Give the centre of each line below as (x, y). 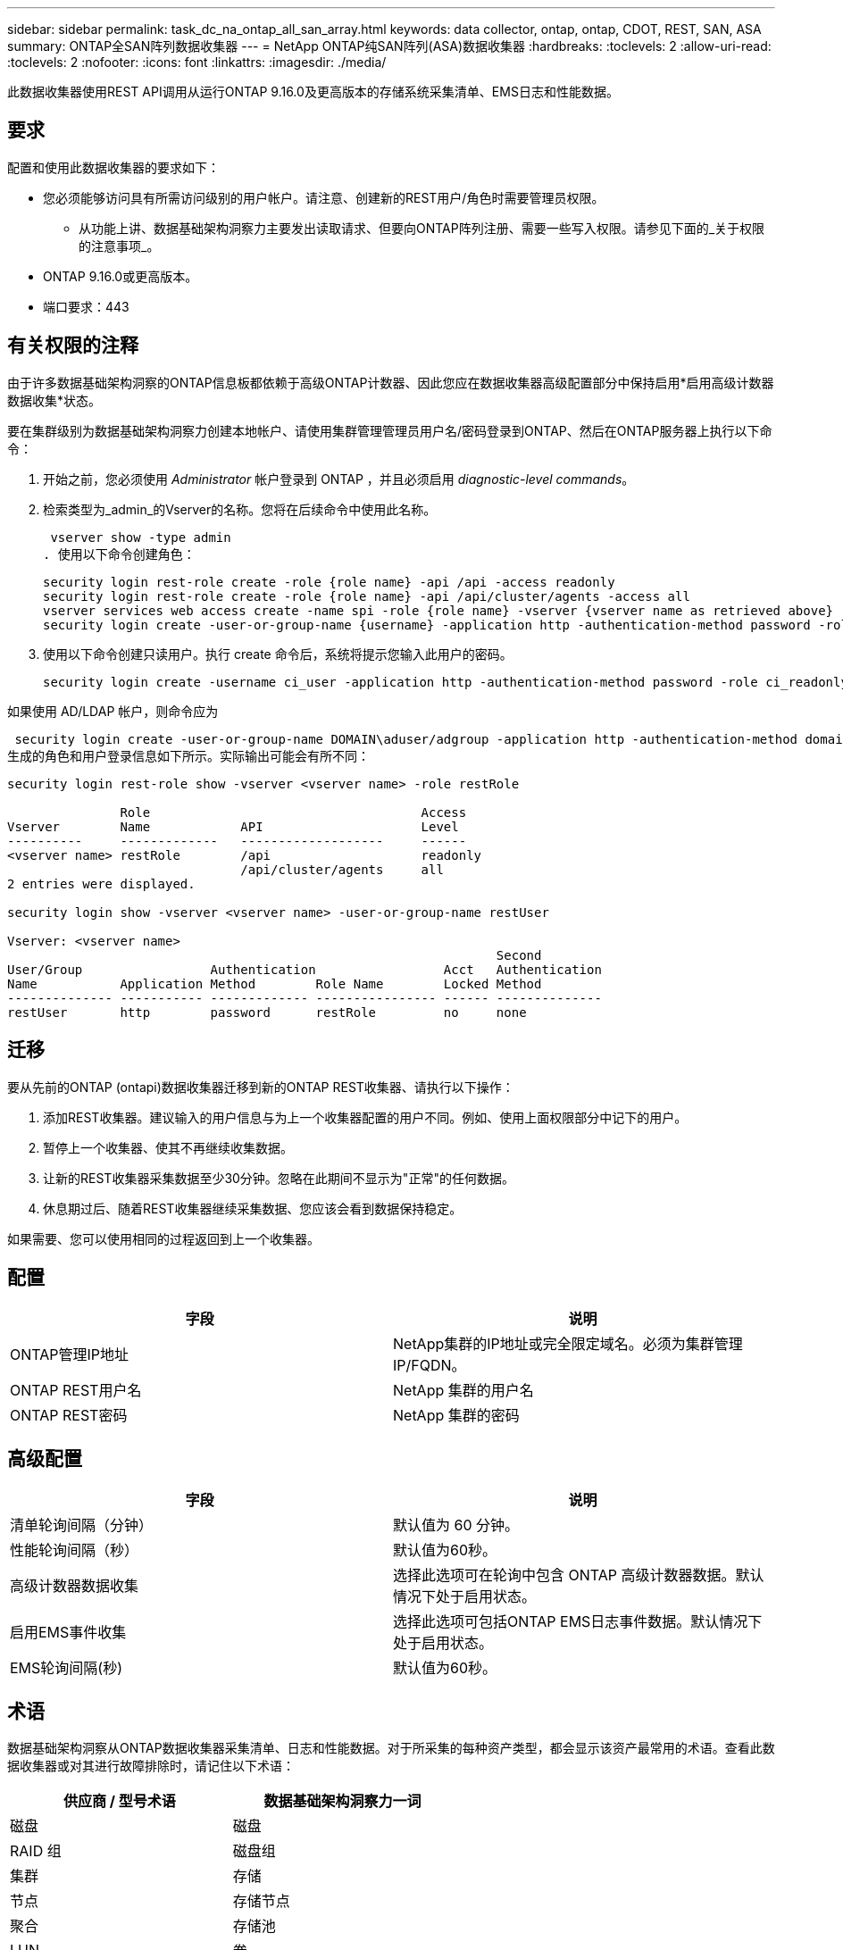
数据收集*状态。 (54, 400)
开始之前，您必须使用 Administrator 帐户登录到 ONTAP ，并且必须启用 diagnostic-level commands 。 (339, 479)
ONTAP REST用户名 (76, 1391)
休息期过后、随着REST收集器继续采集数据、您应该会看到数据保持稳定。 (253, 1208)
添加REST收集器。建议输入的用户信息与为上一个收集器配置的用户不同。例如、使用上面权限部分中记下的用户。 (365, 1117)
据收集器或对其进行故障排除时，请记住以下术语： (151, 1766)
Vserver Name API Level (233, 826)
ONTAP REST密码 (69, 1416)
